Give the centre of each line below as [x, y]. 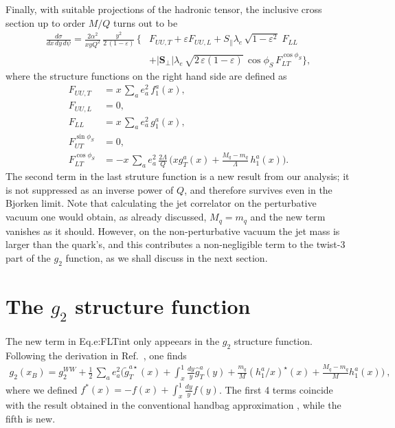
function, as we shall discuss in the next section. [167, 257]
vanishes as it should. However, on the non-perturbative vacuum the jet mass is [173, 230]
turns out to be [146, 22]
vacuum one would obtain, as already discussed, [106, 217]
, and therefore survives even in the [258, 189]
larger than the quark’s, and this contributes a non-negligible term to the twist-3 [176, 244]
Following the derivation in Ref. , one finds [96, 355]
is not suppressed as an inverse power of [90, 189]
